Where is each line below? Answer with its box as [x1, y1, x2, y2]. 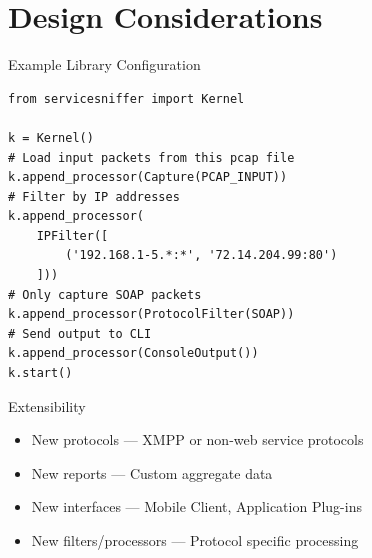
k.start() [8, 366, 73, 381]
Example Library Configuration [8, 54, 201, 75]
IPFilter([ [36, 228, 109, 243]
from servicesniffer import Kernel [8, 91, 245, 106]
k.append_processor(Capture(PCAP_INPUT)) [8, 170, 288, 185]
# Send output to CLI [8, 326, 152, 341]
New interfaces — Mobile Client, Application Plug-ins [31, 496, 362, 517]
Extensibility [8, 395, 86, 416]
